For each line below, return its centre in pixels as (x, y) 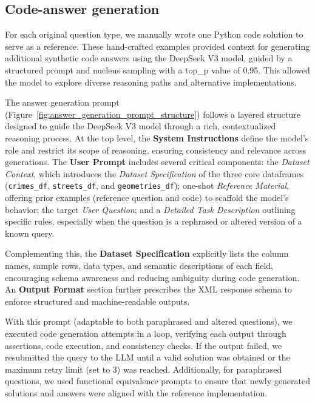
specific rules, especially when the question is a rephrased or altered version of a (154, 221)
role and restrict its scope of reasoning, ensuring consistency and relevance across (156, 150)
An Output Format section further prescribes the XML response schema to (149, 289)
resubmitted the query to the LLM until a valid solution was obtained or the (147, 357)
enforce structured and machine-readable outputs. (97, 301)
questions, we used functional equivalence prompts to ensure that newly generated (157, 381)
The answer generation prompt (62, 102)
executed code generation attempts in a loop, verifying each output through (146, 333)
